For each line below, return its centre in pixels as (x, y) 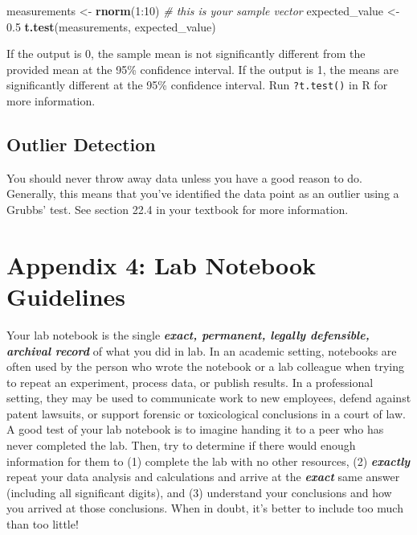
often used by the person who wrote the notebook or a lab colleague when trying (205, 366)
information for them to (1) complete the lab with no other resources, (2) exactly (208, 461)
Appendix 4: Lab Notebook (161, 264)
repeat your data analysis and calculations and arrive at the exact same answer (203, 477)
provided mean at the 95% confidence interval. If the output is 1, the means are (202, 69)
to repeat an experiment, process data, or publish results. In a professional (190, 382)
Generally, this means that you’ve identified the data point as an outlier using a (203, 193)
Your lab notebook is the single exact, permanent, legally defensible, (188, 334)
